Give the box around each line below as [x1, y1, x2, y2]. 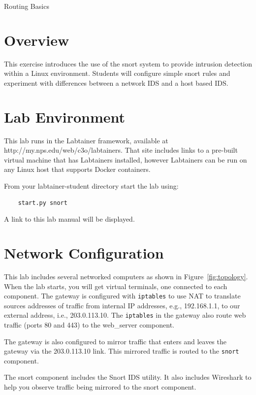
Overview [4, 30, 69, 50]
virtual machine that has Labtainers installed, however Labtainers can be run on [4, 154, 247, 165]
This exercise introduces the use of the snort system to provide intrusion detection [4, 58, 252, 68]
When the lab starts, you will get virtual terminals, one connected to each [4, 281, 227, 291]
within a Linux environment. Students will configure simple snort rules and [4, 68, 230, 78]
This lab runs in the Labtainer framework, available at [4, 135, 168, 145]
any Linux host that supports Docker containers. [4, 164, 151, 174]
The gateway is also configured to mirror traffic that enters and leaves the [4, 336, 226, 346]
